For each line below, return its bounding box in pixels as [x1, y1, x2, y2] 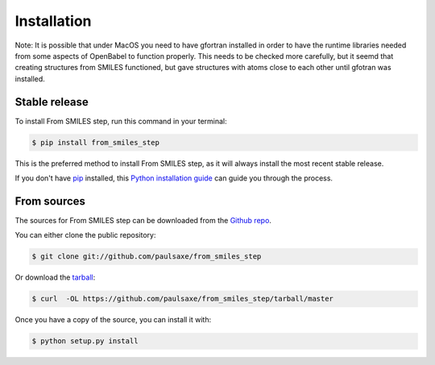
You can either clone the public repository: [14, 230, 156, 240]
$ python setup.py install [31, 337, 139, 346]
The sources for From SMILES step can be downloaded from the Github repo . [14, 215, 271, 225]
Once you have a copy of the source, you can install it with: [14, 315, 212, 325]
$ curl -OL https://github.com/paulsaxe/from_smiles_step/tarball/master [31, 294, 334, 304]
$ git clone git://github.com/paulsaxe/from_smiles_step [31, 252, 262, 261]
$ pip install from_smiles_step [31, 138, 160, 147]
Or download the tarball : [14, 272, 96, 282]
